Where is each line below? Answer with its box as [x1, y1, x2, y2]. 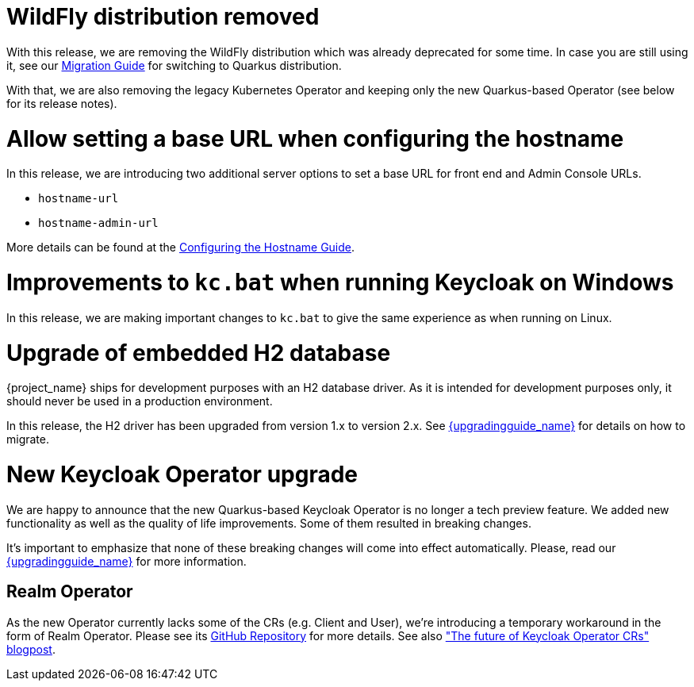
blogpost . [6, 642, 56, 656]
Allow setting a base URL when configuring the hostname [6, 125, 624, 152]
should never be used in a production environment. [6, 394, 273, 409]
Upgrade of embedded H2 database [6, 339, 391, 367]
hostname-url [38, 192, 119, 205]
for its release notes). [6, 96, 117, 110]
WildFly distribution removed [6, 3, 320, 30]
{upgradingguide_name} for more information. [6, 554, 247, 568]
